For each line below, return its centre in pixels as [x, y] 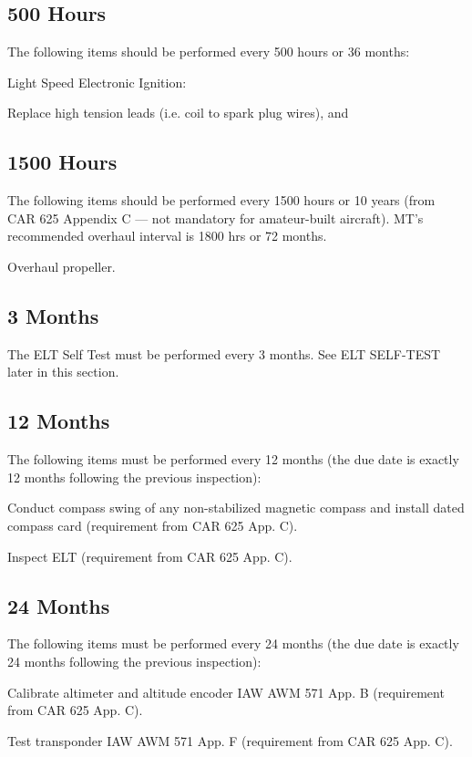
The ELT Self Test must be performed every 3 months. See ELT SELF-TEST [224, 353]
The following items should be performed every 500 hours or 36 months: [209, 52]
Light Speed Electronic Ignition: [97, 82]
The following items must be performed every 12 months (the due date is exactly [233, 459]
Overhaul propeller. [62, 266]
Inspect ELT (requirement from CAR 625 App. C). [150, 556]
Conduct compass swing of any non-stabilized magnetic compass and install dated [236, 508]
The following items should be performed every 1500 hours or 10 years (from [221, 200]
